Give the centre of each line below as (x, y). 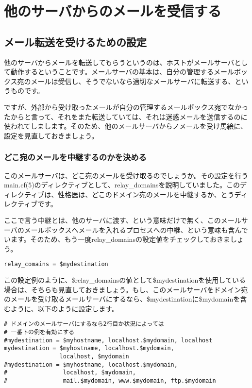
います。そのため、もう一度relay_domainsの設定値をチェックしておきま (117, 239)
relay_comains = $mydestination (56, 264)
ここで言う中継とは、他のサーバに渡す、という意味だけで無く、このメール (123, 220)
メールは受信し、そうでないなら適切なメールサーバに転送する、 (133, 81)
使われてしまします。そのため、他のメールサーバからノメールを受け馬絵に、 (126, 126)
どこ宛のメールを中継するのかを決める (75, 157)
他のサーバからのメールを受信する (113, 11)
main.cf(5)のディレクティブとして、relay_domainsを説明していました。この (122, 185)
